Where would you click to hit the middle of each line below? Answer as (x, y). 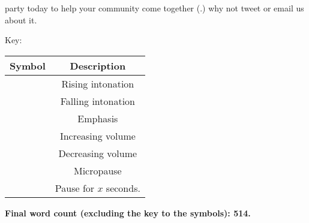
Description (98, 65)
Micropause (98, 170)
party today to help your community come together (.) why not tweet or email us (154, 8)
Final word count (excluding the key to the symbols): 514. (128, 213)
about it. (21, 19)
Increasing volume (97, 135)
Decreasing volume (98, 153)
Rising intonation (98, 83)
